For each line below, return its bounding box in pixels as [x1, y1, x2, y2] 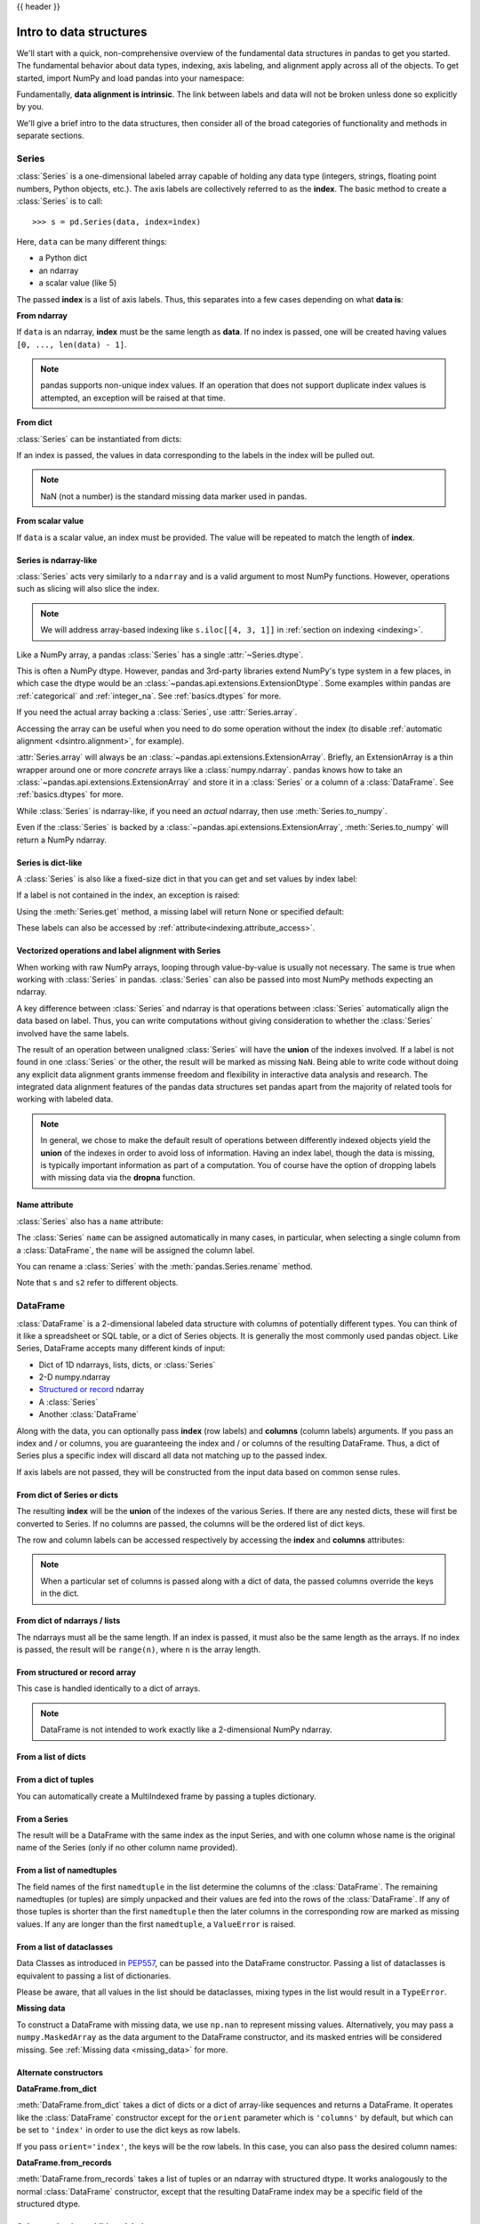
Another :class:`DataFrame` [38, 1409, 140, 1420]
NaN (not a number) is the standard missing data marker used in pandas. [40, 490, 308, 502]
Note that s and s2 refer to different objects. [16, 1277, 179, 1288]
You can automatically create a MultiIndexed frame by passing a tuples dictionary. [16, 1791, 317, 1801]
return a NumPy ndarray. [16, 834, 107, 845]
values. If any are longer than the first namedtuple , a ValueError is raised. [16, 1918, 296, 1930]
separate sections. [16, 130, 84, 141]
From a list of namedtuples [16, 1865, 117, 1876]
